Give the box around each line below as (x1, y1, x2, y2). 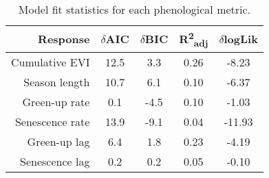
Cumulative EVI (11, 53, 90, 70)
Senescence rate (14, 113, 90, 129)
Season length (23, 73, 90, 90)
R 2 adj (179, 29, 208, 49)
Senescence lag (20, 153, 90, 169)
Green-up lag (27, 133, 90, 149)
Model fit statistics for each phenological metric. (18, 1, 251, 17)
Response (38, 31, 90, 47)
